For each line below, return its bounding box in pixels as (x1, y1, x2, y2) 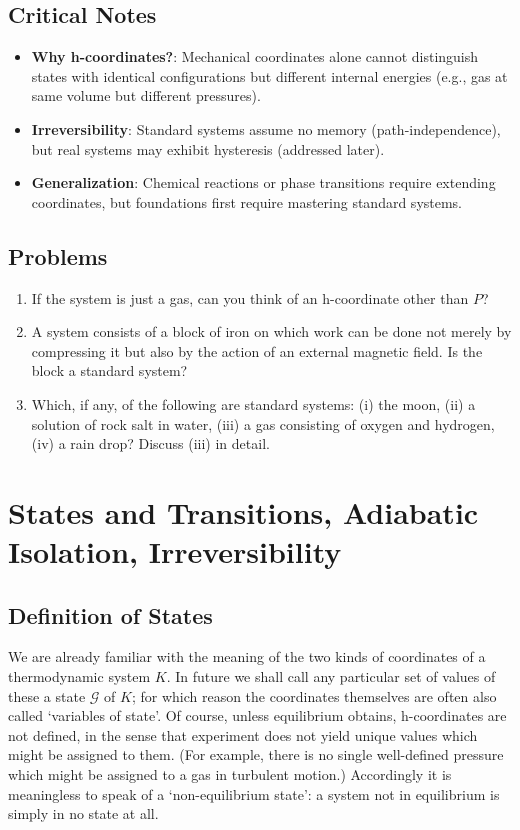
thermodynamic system (8, 666, 151, 687)
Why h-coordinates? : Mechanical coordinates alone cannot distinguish (31, 46, 479, 67)
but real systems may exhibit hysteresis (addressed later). (31, 138, 385, 159)
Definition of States (8, 599, 213, 630)
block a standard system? (31, 360, 188, 381)
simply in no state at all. (8, 803, 159, 824)
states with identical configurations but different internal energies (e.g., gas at (31, 65, 508, 86)
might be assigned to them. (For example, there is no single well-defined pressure (8, 744, 504, 765)
